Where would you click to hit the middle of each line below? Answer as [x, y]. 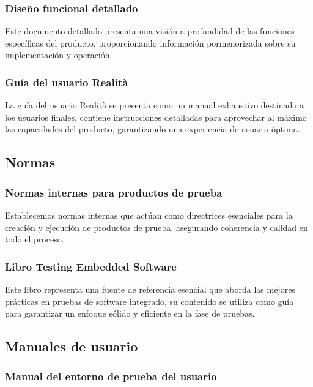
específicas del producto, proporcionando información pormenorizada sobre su [150, 43]
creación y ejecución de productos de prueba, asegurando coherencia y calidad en [156, 227]
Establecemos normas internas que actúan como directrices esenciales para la [149, 215]
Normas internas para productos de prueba [114, 192]
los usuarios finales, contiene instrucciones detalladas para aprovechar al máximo [156, 117]
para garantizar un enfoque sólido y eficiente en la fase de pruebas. [130, 313]
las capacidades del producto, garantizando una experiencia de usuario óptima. [153, 129]
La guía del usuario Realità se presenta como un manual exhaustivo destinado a [154, 105]
